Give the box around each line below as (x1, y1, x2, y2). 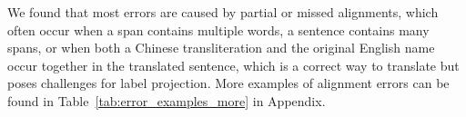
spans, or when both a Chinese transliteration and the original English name (7, 38, 435, 57)
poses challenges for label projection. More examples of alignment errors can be (7, 73, 450, 93)
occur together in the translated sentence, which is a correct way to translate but (7, 55, 460, 74)
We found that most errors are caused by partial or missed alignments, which (7, 3, 439, 21)
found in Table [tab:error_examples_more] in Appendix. (7, 91, 326, 110)
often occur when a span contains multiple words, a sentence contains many (7, 20, 430, 39)
